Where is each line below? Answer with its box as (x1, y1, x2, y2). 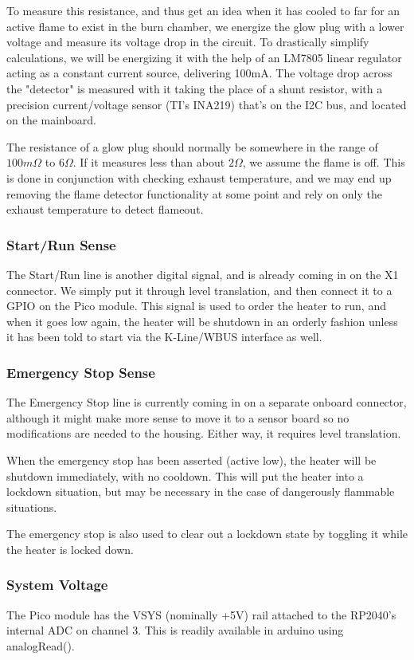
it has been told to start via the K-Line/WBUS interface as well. (6, 328, 322, 345)
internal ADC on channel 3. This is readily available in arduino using (6, 622, 344, 638)
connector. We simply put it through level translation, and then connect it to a (6, 281, 393, 298)
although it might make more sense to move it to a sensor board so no (6, 409, 350, 426)
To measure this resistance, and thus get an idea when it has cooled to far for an (6, 2, 400, 18)
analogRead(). (6, 637, 75, 654)
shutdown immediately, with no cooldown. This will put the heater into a (6, 467, 364, 484)
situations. (6, 498, 57, 515)
